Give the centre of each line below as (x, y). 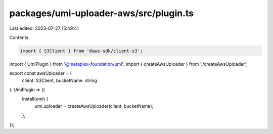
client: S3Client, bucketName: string (59, 80)
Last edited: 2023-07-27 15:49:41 (44, 28)
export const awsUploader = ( (40, 73)
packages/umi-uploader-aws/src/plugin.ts (102, 13)
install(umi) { (35, 99)
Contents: (19, 37)
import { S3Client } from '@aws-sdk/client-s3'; (81, 51)
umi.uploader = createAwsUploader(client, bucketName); (94, 106)
